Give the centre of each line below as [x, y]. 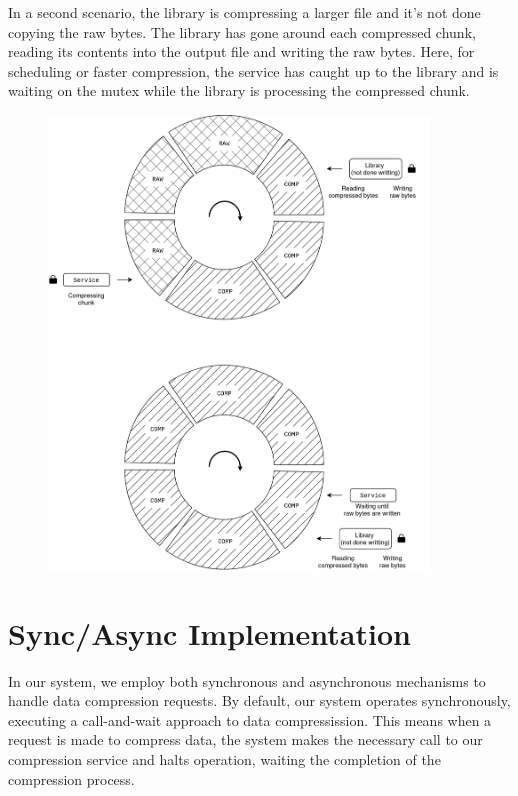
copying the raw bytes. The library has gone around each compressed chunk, [242, 31]
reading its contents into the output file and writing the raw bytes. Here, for [241, 51]
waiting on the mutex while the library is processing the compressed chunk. [239, 90]
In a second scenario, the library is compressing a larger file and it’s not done [244, 12]
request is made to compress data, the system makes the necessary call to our [245, 739]
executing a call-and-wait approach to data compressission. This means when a [250, 719]
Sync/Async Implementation [209, 632]
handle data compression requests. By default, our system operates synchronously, [259, 700]
